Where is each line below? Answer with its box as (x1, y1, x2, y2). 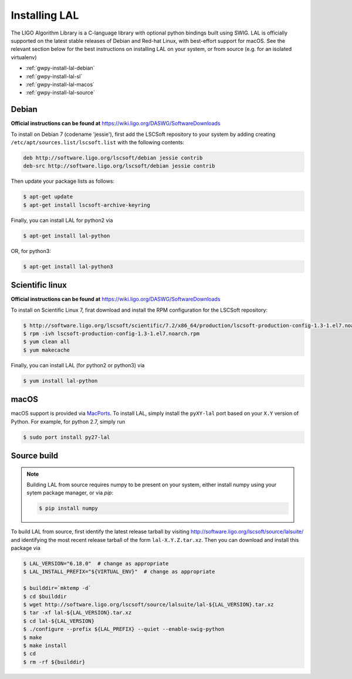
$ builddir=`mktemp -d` (23, 585, 92, 592)
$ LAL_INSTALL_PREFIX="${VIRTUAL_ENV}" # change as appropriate (23, 568, 215, 575)
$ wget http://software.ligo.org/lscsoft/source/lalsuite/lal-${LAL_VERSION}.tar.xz (23, 601, 274, 608)
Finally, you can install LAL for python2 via (11, 217, 113, 224)
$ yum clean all (23, 339, 70, 345)
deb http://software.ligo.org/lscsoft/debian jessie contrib (23, 154, 203, 161)
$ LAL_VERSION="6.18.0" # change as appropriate (23, 560, 169, 567)
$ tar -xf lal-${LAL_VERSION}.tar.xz (23, 609, 132, 616)
